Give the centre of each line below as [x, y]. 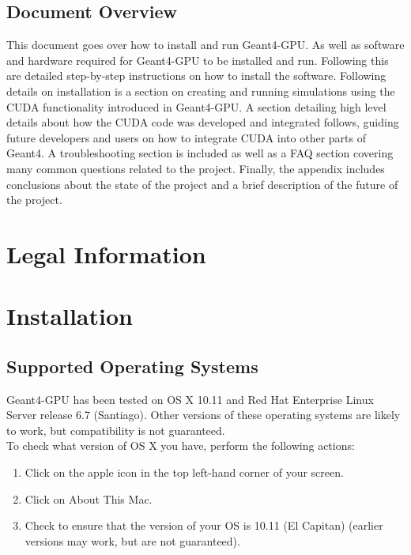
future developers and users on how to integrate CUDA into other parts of [186, 137]
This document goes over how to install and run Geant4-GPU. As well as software [205, 45]
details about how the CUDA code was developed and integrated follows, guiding [203, 122]
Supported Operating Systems [132, 366]
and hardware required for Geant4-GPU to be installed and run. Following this [198, 60]
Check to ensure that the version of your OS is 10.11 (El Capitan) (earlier [204, 525]
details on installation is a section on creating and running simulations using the [201, 91]
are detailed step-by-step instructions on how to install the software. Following [196, 76]
